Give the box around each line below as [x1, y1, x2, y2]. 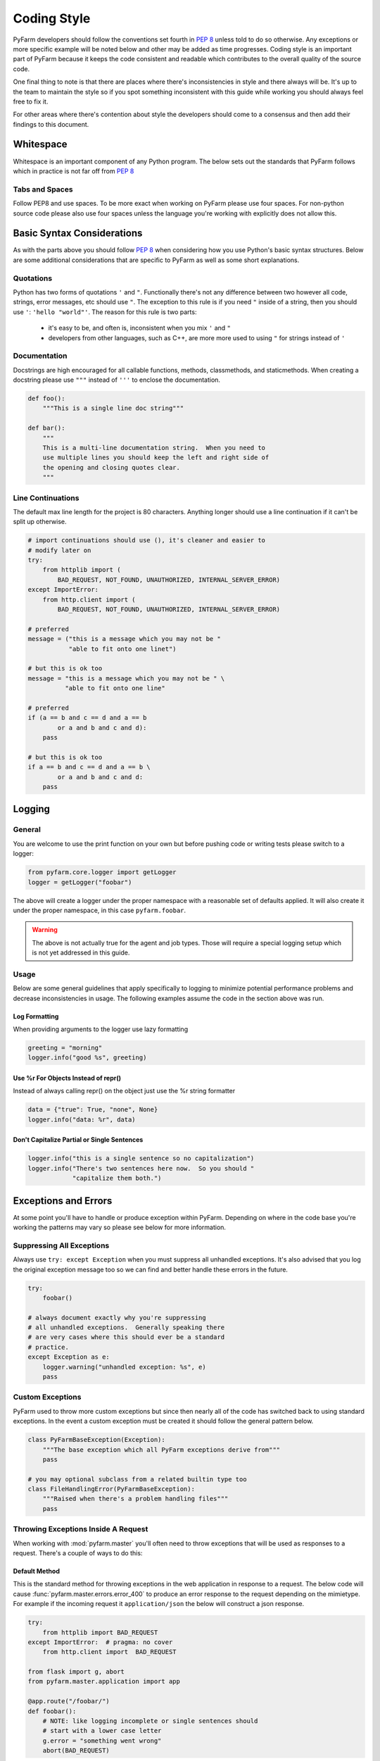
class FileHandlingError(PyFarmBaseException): [27, 1485, 195, 1493]
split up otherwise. [13, 518, 67, 526]
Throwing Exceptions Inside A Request [13, 1524, 148, 1534]
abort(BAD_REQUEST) [42, 1747, 110, 1755]
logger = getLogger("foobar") [27, 878, 132, 886]
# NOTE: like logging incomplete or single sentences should [42, 1717, 258, 1725]
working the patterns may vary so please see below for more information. [13, 1223, 227, 1231]
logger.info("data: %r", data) [27, 1115, 137, 1124]
